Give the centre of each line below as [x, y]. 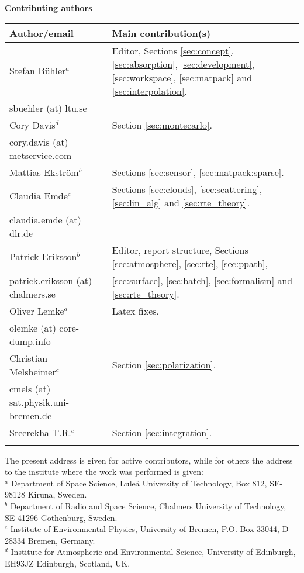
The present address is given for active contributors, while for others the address [149, 460]
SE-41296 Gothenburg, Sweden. [61, 517]
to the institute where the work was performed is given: [104, 472]
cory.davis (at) [39, 141]
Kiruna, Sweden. [57, 494]
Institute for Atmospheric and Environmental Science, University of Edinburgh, [153, 552]
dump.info [30, 341]
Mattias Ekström [44, 172]
